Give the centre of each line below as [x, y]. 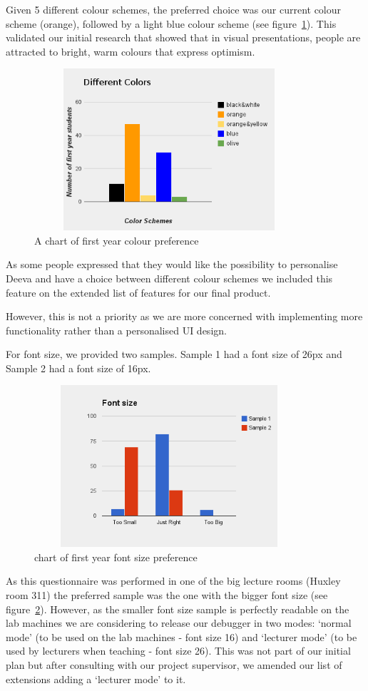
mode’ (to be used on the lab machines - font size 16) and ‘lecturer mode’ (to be [182, 636]
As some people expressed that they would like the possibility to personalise [172, 264]
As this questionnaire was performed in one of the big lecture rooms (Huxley [173, 581]
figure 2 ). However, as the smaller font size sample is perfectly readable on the [178, 609]
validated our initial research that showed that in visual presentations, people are [183, 37]
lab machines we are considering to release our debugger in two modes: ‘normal [179, 623]
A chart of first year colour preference [117, 240]
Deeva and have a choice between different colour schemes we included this [169, 278]
